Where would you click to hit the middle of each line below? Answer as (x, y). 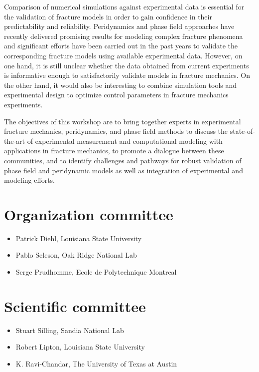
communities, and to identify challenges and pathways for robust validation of (123, 160)
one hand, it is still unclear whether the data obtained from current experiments (127, 65)
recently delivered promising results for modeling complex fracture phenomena (124, 36)
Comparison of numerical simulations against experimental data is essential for (124, 6)
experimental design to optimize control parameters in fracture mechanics (116, 95)
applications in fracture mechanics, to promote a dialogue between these (114, 151)
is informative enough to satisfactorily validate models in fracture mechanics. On (127, 75)
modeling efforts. (30, 180)
